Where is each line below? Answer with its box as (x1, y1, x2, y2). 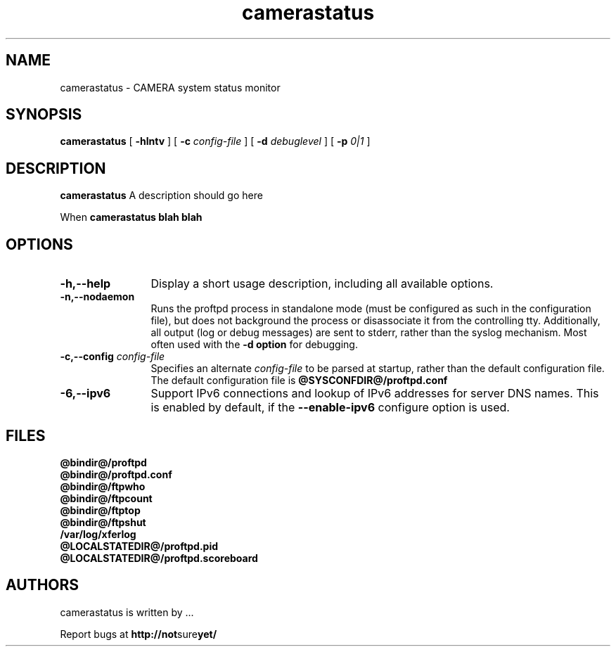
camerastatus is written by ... (60, 606, 194, 618)
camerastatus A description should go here (60, 189, 263, 202)
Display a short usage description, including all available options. (150, 276, 494, 291)
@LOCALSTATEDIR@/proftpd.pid (60, 539, 219, 552)
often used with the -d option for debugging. (150, 338, 358, 351)
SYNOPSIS (6, 106, 82, 124)
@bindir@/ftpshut (60, 516, 146, 528)
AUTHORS (6, 576, 79, 594)
